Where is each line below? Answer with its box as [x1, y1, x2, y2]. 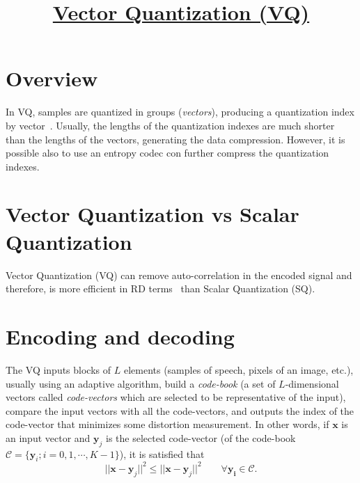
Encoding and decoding [6, 322, 235, 350]
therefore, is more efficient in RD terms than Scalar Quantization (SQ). [6, 281, 315, 296]
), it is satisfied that [119, 446, 205, 461]
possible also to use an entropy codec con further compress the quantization [6, 145, 329, 160]
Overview [6, 64, 98, 93]
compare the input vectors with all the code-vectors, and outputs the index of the [6, 403, 354, 418]
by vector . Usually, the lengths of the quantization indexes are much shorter [6, 118, 335, 132]
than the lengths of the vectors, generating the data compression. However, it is [6, 132, 345, 146]
